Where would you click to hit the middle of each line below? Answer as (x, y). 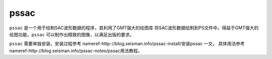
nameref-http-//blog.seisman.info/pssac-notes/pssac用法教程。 (76, 51)
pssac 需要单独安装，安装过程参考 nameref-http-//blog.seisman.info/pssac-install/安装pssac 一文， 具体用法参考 (127, 44)
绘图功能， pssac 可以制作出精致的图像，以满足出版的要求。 (72, 34)
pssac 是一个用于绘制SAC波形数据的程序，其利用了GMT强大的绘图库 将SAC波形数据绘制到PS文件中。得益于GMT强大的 (134, 28)
